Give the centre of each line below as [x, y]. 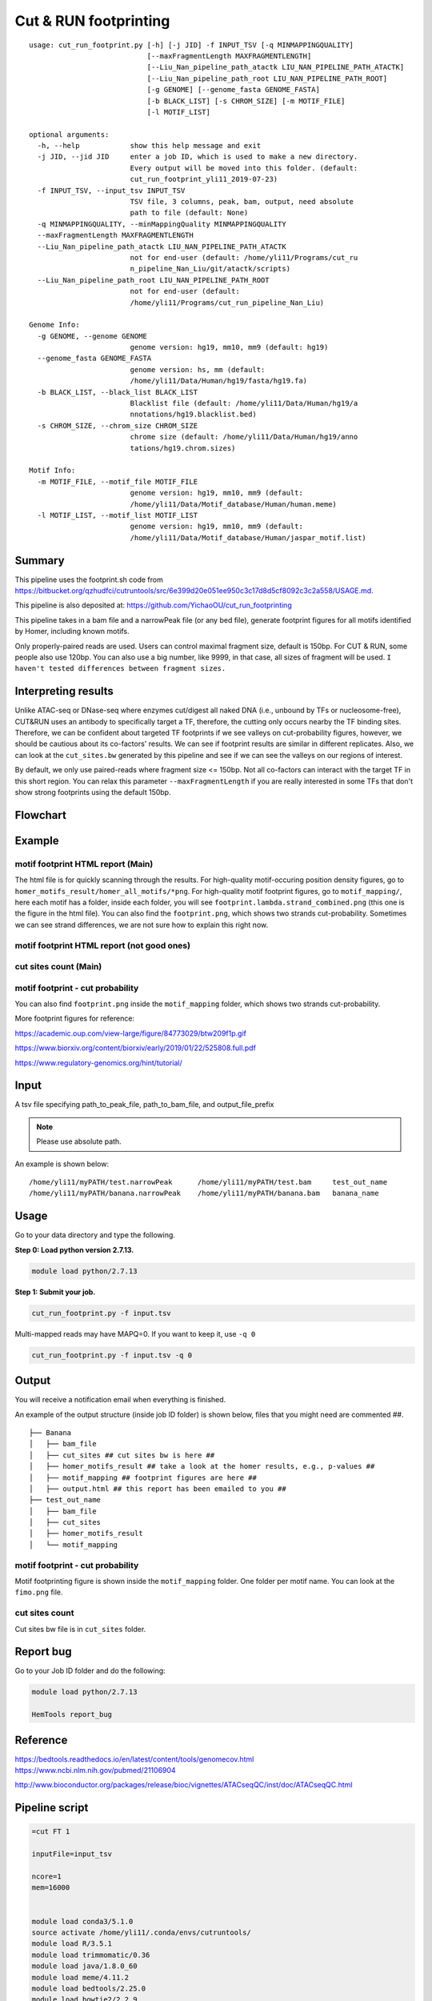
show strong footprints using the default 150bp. [93, 792]
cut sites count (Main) [58, 967]
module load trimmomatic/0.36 [91, 1955]
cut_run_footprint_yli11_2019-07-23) [204, 179]
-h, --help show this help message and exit [149, 146]
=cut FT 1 [51, 1832]
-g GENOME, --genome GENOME [92, 336]
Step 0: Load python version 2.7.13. [74, 1249]
